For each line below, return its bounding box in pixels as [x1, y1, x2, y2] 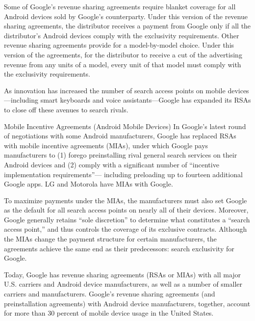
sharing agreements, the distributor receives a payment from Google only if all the [4, 21, 251, 31]
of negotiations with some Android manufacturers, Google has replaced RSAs [4, 131, 236, 141]
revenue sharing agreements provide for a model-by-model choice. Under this [4, 40, 234, 50]
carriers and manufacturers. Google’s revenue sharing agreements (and [4, 289, 215, 299]
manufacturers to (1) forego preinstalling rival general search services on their [4, 150, 237, 160]
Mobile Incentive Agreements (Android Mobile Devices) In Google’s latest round [4, 121, 246, 131]
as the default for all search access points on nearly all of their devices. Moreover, [4, 205, 249, 215]
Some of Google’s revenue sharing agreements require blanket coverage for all [4, 1, 236, 11]
